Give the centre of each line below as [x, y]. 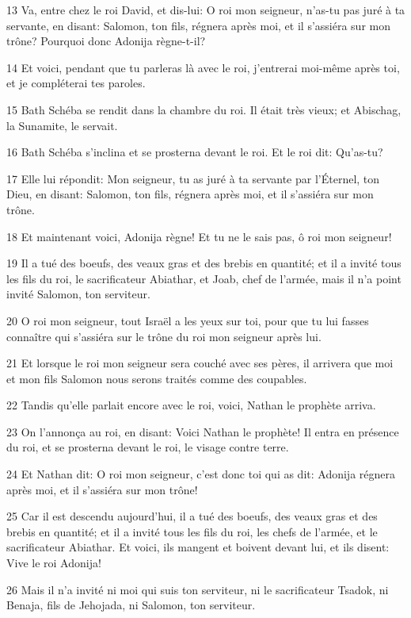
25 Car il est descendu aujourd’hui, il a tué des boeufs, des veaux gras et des [192, 516]
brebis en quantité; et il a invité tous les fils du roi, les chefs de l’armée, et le [192, 531]
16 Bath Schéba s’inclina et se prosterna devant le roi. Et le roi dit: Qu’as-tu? [195, 152]
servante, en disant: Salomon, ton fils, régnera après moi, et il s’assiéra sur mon [198, 25]
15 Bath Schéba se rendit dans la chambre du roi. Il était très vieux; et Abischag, [204, 109]
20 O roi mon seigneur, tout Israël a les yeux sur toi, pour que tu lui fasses [188, 320]
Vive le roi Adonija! [54, 563]
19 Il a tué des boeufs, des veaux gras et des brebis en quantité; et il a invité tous [204, 263]
